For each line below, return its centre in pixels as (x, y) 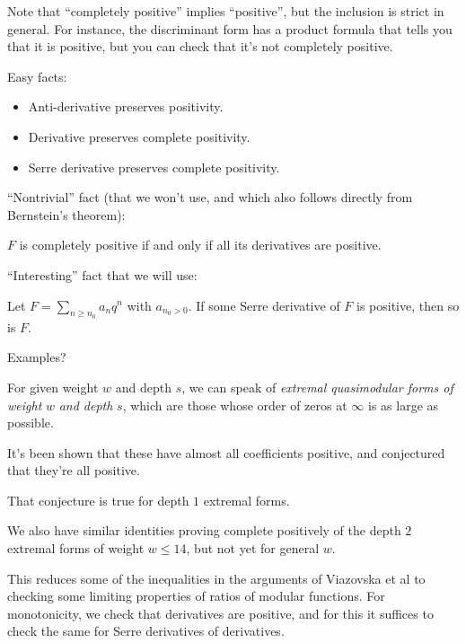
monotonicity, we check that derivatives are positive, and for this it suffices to (220, 613)
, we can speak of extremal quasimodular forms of (317, 387)
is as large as (404, 405)
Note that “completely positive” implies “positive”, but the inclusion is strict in (226, 11)
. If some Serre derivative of (264, 305)
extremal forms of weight (76, 548)
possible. (31, 423)
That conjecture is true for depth (98, 500)
